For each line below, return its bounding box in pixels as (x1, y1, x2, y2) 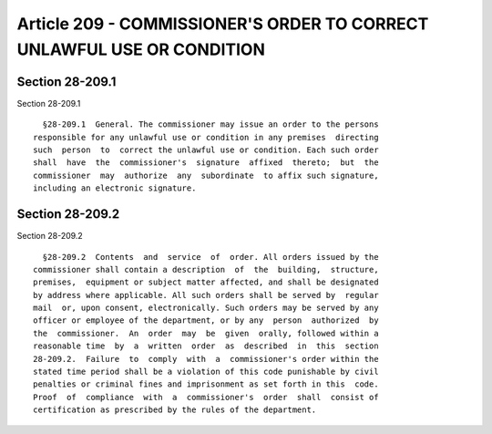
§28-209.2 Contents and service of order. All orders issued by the (42, 252, 379, 262)
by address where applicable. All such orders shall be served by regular (33, 290, 379, 300)
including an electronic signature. (33, 183, 197, 193)
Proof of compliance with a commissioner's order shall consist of (33, 392, 379, 402)
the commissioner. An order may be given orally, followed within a (33, 328, 379, 338)
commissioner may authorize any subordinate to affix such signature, (33, 170, 379, 181)
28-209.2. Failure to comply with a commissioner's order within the (33, 354, 379, 364)
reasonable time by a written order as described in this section (33, 341, 379, 351)
